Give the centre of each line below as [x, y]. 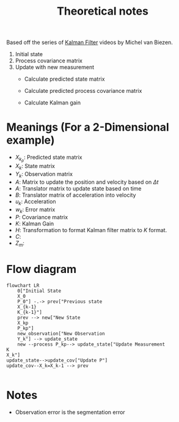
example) [31, 140]
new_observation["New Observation [61, 334]
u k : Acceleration [35, 202]
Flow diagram [42, 269]
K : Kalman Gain [35, 224]
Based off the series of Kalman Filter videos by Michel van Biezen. [89, 42]
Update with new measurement [55, 67]
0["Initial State [39, 291]
